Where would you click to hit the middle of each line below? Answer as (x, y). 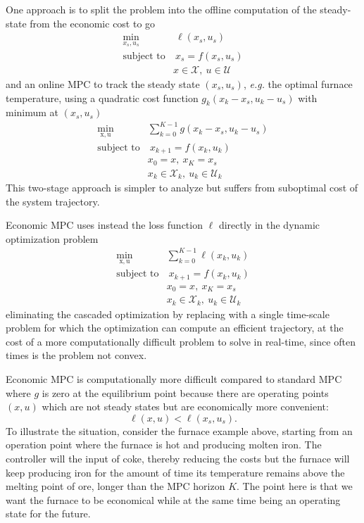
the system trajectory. (53, 201)
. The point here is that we (295, 486)
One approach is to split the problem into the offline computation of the (161, 9)
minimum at (32, 112)
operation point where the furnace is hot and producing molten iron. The (164, 445)
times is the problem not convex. (76, 355)
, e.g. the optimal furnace (298, 83)
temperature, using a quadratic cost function (102, 97)
